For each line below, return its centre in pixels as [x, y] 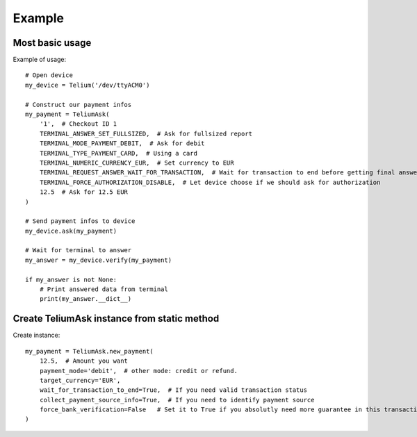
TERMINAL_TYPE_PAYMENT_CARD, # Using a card [118, 153]
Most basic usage [52, 43]
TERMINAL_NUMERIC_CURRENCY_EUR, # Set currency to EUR [137, 163]
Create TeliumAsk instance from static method [116, 319]
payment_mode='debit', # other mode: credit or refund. [138, 371]
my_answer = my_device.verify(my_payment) [99, 260]
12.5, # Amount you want [84, 361]
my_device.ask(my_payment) [71, 231]
